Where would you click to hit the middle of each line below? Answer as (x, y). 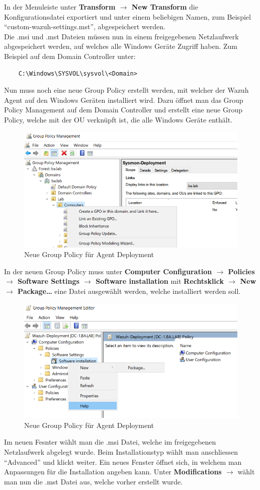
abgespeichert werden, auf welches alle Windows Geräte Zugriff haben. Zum (121, 46)
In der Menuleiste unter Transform (60, 7)
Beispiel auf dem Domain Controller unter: (70, 56)
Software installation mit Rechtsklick (160, 281)
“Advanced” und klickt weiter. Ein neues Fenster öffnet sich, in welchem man (123, 462)
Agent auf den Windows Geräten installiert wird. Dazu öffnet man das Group (124, 100)
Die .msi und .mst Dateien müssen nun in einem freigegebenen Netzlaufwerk (121, 36)
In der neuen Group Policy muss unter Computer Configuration (108, 271)
